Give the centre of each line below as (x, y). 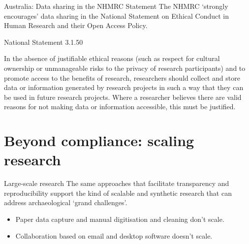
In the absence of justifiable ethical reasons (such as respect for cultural (112, 58)
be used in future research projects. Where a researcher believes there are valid (123, 97)
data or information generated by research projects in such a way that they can (124, 87)
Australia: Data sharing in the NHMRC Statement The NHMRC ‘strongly (116, 6)
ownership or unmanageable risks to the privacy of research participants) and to (125, 68)
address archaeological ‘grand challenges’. (66, 202)
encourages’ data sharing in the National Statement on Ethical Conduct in (117, 15)
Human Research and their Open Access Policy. (76, 25)
